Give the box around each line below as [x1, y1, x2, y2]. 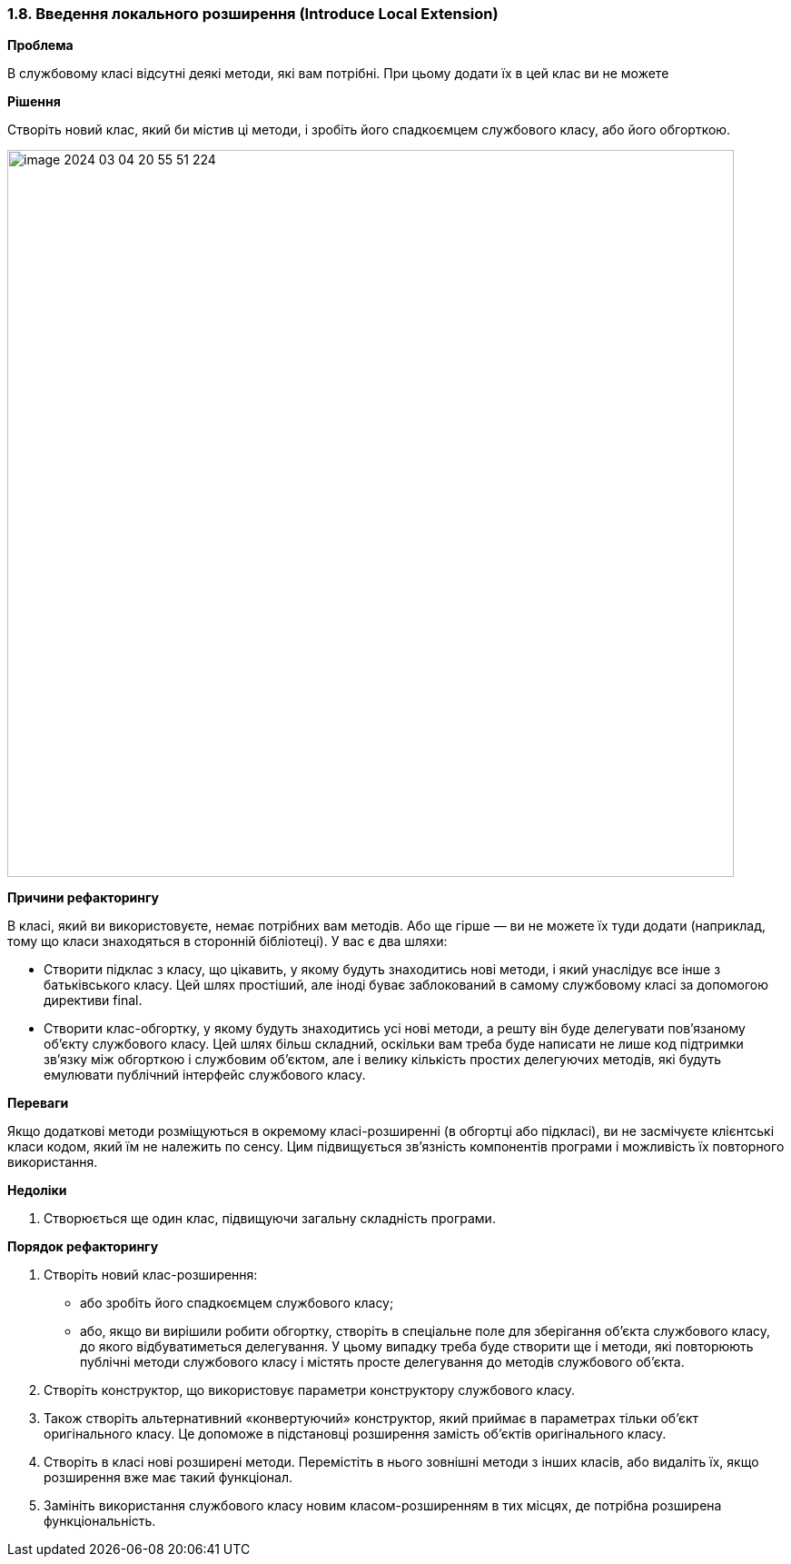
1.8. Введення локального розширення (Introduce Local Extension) [7, 5, 499, 23]
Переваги [7, 1095, 69, 1111]
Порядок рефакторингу [7, 1239, 159, 1255]
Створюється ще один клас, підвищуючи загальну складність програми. [44, 1210, 496, 1227]
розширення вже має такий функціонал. [44, 1469, 293, 1486]
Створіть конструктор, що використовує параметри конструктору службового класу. [44, 1382, 576, 1399]
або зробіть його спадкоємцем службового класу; [80, 1295, 394, 1311]
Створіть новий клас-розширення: [44, 1267, 258, 1283]
